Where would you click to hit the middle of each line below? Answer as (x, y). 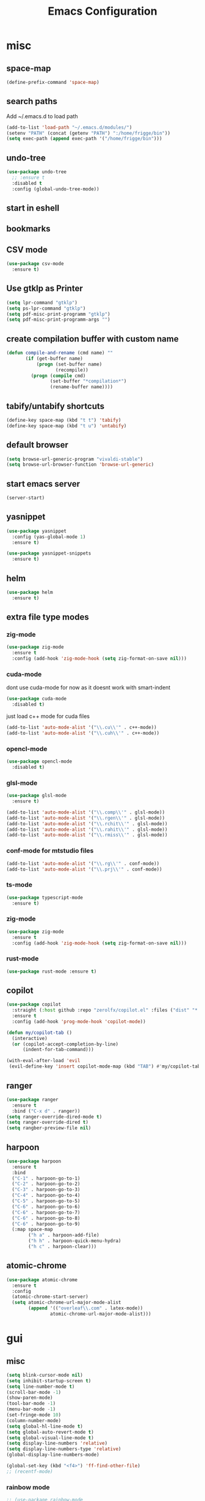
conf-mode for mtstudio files (50, 851)
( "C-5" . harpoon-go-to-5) (46, 1201)
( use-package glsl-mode (37, 796)
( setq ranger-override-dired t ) (47, 1122)
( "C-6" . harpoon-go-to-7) (46, 1212)
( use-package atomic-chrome (42, 1280)
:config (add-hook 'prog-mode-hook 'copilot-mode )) (79, 1021)
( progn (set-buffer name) (69, 364)
